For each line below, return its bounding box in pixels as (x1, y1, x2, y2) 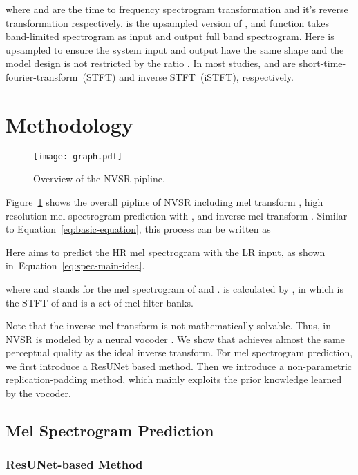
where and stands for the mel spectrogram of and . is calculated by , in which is (6, 281, 343, 295)
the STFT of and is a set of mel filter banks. (6, 295, 194, 309)
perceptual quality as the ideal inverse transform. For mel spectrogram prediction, (6, 345, 353, 360)
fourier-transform (6, 69, 78, 84)
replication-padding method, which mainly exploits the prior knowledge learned (6, 372, 342, 387)
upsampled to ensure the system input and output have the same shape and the (6, 42, 344, 57)
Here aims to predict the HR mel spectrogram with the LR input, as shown (6, 244, 326, 259)
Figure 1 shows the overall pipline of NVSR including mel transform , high (6, 194, 323, 209)
